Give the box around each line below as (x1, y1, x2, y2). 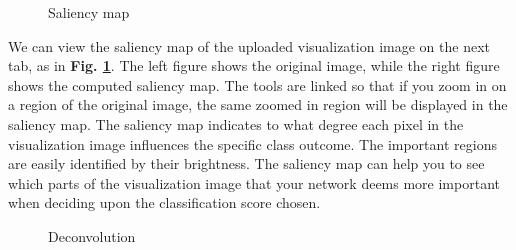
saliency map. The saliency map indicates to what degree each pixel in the (8, 113, 464, 134)
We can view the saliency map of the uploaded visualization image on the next (8, 35, 490, 56)
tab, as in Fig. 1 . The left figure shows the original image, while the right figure (8, 55, 500, 76)
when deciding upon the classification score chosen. (8, 192, 321, 213)
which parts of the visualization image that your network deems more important (8, 172, 500, 193)
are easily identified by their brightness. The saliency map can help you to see (8, 153, 485, 174)
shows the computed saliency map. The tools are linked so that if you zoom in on (8, 74, 507, 95)
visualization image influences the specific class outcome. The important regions (8, 133, 497, 154)
